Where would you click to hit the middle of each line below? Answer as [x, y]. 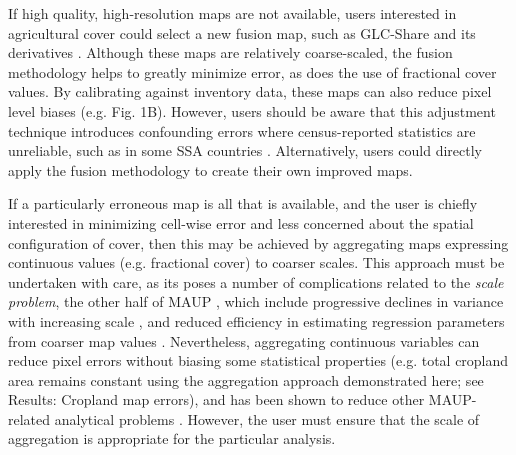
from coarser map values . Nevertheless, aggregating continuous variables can [244, 340]
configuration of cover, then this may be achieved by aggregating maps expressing [258, 242]
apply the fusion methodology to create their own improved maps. [210, 169]
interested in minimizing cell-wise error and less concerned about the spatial [241, 222]
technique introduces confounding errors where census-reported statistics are [242, 130]
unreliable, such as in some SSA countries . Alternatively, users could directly [245, 150]
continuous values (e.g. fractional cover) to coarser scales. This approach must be [256, 262]
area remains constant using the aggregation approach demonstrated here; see [246, 379]
